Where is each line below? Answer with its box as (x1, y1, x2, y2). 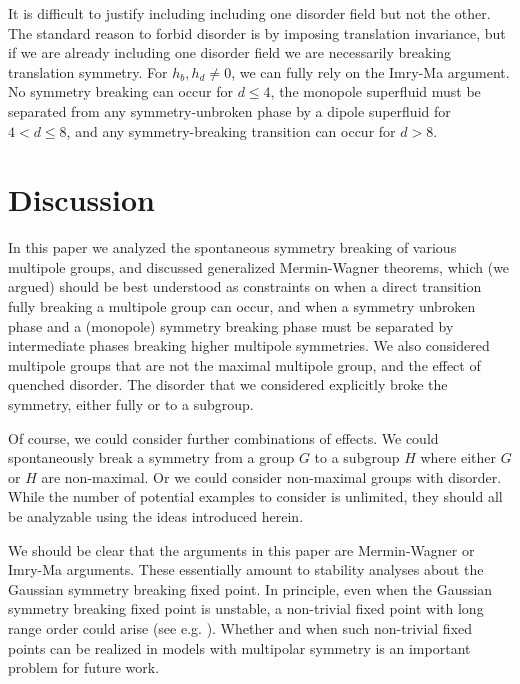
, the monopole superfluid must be (270, 81, 481, 102)
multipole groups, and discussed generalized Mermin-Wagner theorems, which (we (8, 256, 510, 277)
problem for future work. (8, 657, 160, 678)
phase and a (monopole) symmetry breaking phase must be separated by (8, 315, 454, 336)
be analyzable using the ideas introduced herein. (8, 506, 304, 526)
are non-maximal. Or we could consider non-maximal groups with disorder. (41, 466, 502, 487)
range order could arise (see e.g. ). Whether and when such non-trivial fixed (8, 617, 473, 638)
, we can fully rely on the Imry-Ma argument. (231, 61, 510, 82)
